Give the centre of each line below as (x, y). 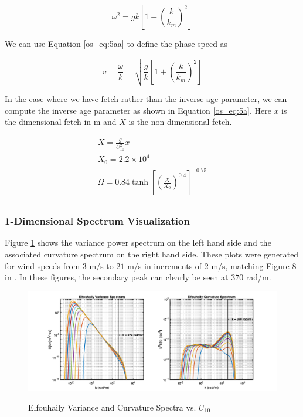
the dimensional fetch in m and (61, 122)
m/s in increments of (165, 265)
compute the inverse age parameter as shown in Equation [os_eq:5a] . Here (138, 110)
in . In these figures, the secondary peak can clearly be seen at (117, 277)
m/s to (101, 265)
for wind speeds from (42, 265)
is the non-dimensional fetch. (180, 122)
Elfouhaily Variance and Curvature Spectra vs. (112, 407)
